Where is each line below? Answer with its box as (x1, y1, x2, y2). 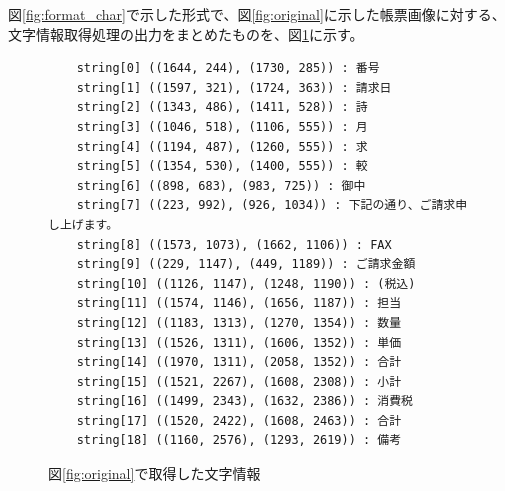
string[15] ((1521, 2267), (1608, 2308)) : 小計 (76, 374, 402, 389)
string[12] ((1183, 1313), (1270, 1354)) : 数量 (76, 315, 402, 330)
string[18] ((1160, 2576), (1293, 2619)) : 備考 (76, 433, 402, 448)
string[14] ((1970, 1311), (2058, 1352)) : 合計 (76, 355, 402, 370)
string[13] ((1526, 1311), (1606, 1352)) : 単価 (76, 335, 402, 350)
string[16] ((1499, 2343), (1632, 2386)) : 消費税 (76, 394, 413, 409)
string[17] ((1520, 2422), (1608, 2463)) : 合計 (76, 413, 402, 428)
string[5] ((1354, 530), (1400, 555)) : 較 (76, 159, 368, 174)
